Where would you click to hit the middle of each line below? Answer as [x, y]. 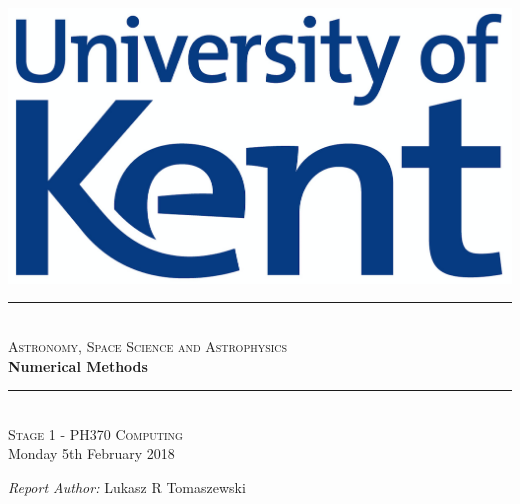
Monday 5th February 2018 [91, 453]
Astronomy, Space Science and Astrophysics [148, 346]
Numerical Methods [78, 365]
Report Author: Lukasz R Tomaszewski [127, 487]
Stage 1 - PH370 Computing [95, 433]
